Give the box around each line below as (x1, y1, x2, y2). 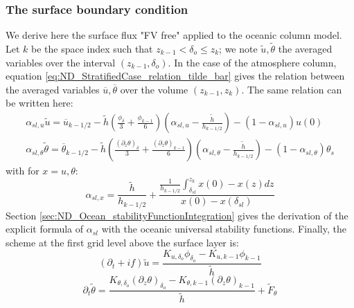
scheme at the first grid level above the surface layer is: (6, 235, 239, 250)
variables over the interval (6, 55, 116, 69)
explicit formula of (6, 221, 84, 236)
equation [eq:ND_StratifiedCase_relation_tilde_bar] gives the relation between (6, 69, 345, 83)
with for (6, 163, 39, 178)
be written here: (6, 96, 73, 110)
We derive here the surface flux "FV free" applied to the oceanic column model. (6, 28, 342, 42)
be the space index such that (31, 42, 153, 56)
